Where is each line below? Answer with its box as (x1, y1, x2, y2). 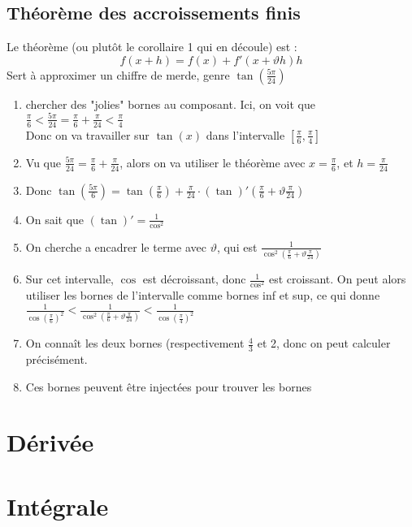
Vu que (25, 153, 61, 171)
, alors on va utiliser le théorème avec (119, 153, 306, 171)
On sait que (25, 210, 85, 227)
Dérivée (7, 425, 94, 459)
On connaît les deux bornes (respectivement (25, 335, 245, 352)
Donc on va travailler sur (25, 126, 150, 143)
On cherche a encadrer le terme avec (25, 238, 206, 255)
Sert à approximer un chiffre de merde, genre (7, 66, 230, 83)
